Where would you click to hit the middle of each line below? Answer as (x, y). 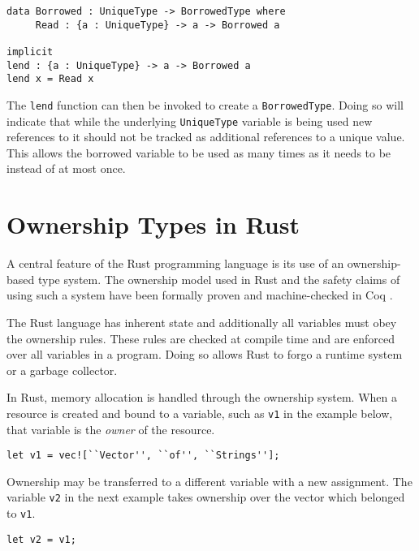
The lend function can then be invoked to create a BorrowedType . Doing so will (205, 104)
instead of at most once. (66, 168)
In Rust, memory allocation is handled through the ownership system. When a (202, 397)
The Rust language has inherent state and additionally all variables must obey (202, 322)
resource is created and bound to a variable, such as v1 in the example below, (200, 413)
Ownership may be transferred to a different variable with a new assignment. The (209, 481)
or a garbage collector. (62, 370)
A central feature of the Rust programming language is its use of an (175, 263)
